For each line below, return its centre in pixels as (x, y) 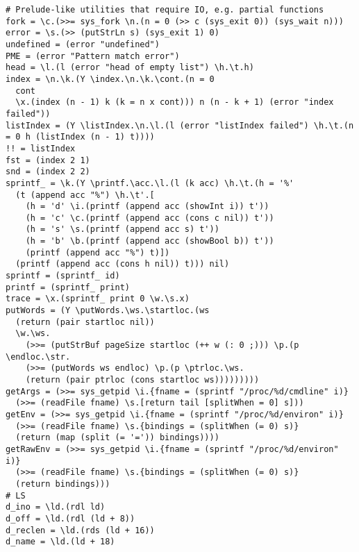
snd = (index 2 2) (48, 172)
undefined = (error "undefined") (83, 44)
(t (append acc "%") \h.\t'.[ (85, 195)
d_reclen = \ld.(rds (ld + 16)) (80, 530)
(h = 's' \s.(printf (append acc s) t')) (122, 229)
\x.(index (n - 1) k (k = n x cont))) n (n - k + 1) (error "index (175, 102)
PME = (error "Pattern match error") (93, 56)
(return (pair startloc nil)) (85, 322)
